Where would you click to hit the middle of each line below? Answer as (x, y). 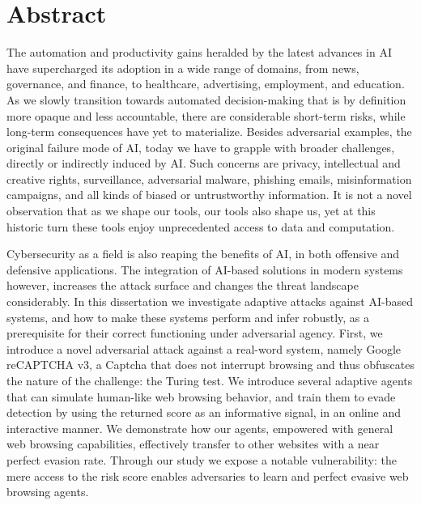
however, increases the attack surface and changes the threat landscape (183, 285)
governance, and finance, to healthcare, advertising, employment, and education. (206, 84)
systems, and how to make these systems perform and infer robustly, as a (188, 317)
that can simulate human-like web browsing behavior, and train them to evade (201, 396)
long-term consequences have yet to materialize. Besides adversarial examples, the (209, 132)
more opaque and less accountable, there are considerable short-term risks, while (206, 115)
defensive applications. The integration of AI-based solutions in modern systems (205, 269)
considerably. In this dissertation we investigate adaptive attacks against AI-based (210, 301)
